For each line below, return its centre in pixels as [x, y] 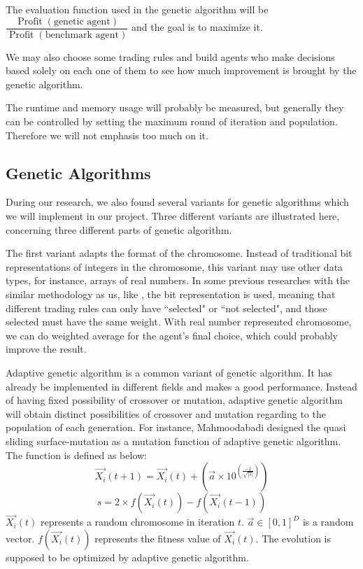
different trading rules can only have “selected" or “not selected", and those [166, 308]
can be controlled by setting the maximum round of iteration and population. [172, 121]
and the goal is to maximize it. [197, 27]
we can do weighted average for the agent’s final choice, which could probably [172, 335]
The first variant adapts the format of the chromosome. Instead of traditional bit [179, 253]
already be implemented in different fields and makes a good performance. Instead [181, 386]
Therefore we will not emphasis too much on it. [107, 135]
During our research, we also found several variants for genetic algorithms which [177, 202]
